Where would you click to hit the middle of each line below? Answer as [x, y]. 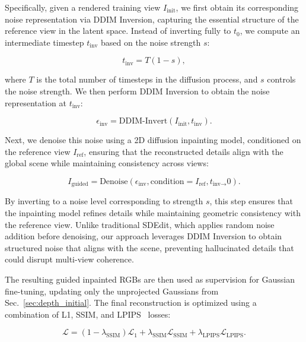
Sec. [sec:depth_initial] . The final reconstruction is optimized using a [131, 303]
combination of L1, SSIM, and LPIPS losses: [88, 314]
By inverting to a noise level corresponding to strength [104, 201]
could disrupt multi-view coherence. [69, 259]
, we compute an [270, 31]
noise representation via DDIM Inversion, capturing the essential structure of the [152, 19]
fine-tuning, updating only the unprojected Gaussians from [112, 291]
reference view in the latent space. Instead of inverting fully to [118, 31]
